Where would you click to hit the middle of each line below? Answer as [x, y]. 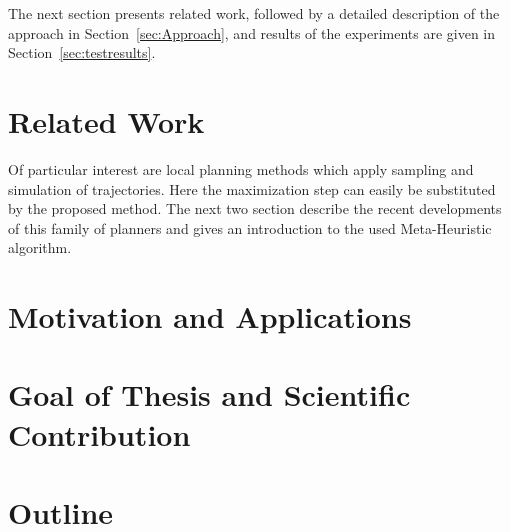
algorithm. [40, 247]
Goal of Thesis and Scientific [209, 394]
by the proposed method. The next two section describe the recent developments [255, 208]
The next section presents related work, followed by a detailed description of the [254, 13]
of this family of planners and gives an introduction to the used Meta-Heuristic [250, 227]
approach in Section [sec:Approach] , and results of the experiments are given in [252, 32]
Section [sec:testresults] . [82, 52]
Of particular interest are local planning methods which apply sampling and [241, 168]
